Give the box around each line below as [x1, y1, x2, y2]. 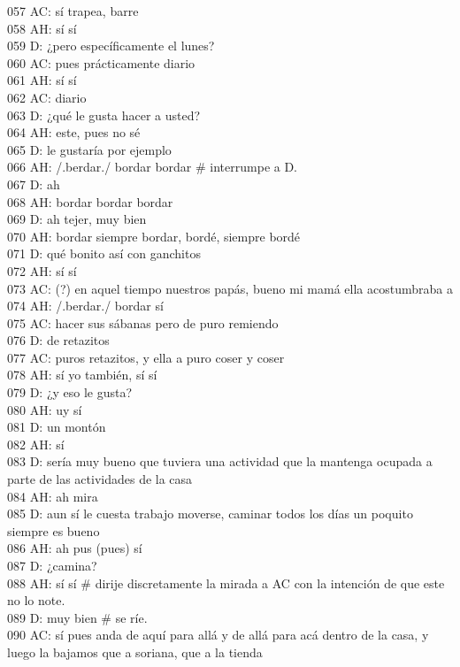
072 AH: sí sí [7, 261, 77, 280]
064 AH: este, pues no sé [7, 123, 141, 142]
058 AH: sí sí [7, 19, 77, 37]
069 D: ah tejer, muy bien [7, 210, 147, 228]
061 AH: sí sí [7, 71, 77, 89]
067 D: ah [7, 174, 60, 193]
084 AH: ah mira [7, 487, 98, 505]
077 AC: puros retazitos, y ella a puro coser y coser [7, 348, 285, 366]
